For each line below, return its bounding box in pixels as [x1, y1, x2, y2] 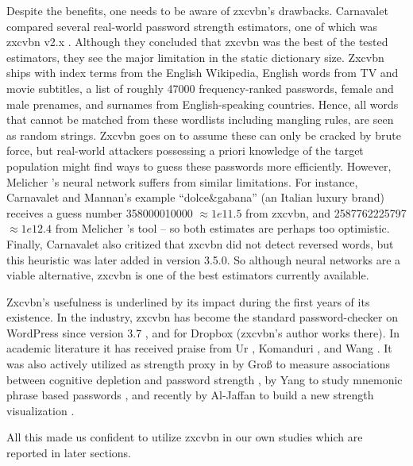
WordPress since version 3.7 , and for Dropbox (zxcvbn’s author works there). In [6, 324, 400, 341]
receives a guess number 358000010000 [6, 204, 193, 221]
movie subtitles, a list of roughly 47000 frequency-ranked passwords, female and [6, 79, 394, 96]
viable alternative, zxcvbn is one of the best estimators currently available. [6, 267, 369, 283]
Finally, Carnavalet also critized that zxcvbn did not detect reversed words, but [6, 235, 394, 252]
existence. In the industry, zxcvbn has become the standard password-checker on [6, 309, 398, 325]
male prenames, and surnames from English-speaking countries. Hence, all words [6, 95, 399, 112]
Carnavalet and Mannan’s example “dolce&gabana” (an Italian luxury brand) [6, 189, 384, 206]
